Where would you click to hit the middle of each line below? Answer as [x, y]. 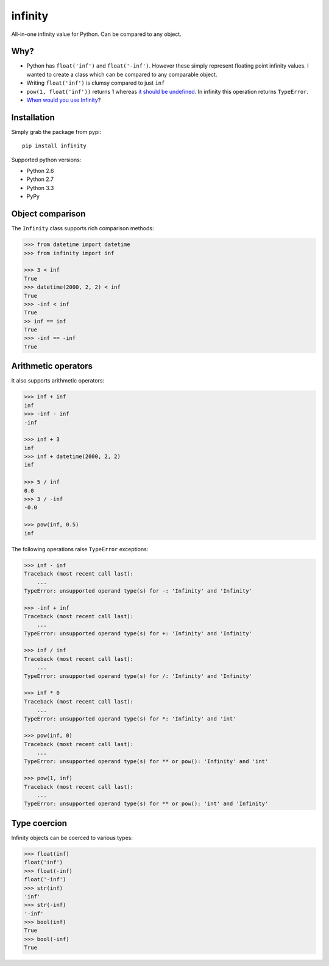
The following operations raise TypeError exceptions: [80, 549]
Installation [33, 117]
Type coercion [39, 823]
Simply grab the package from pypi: [56, 132]
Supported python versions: [46, 160]
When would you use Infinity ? [64, 100]
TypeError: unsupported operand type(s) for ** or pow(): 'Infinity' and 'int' [146, 761]
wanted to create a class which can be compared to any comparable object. [122, 74]
